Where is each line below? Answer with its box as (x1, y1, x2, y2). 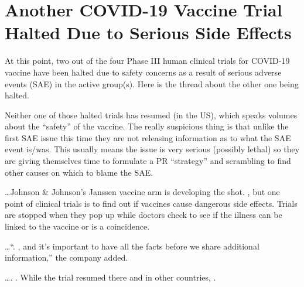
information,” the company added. (5, 251, 128, 264)
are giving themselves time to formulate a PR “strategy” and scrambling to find (5, 155, 291, 167)
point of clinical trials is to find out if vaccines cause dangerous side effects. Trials (5, 197, 298, 209)
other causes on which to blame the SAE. (5, 166, 153, 178)
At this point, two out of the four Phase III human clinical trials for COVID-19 (5, 54, 290, 67)
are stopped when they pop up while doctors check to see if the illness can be (5, 209, 282, 221)
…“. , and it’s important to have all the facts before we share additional (5, 240, 259, 252)
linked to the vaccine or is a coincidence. (5, 220, 150, 233)
